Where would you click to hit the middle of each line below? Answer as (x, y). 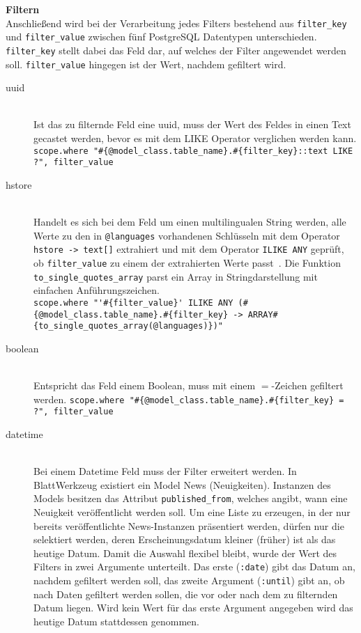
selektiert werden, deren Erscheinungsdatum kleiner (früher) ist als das (185, 539)
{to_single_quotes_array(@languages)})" (129, 326)
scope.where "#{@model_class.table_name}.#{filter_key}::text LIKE (193, 151)
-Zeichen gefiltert (307, 385)
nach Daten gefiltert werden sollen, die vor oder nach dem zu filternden (186, 594)
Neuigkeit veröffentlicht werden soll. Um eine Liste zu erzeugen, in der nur (192, 512)
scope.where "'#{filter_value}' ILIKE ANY (133, 303)
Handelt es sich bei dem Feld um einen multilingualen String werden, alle (190, 222)
